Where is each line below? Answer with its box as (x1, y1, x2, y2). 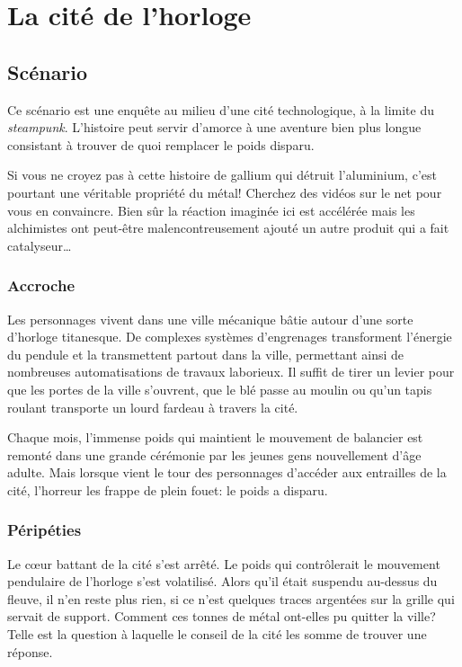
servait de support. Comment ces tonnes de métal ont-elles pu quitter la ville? (7, 607, 436, 626)
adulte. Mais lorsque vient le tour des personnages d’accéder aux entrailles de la (7, 463, 447, 482)
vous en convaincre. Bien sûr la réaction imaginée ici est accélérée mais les (7, 200, 415, 219)
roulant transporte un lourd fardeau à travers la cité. (7, 397, 298, 416)
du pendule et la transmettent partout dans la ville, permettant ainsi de (7, 344, 404, 363)
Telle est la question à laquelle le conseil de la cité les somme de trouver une (7, 625, 427, 644)
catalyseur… (7, 236, 72, 254)
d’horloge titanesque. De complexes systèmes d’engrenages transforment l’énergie (7, 327, 452, 346)
